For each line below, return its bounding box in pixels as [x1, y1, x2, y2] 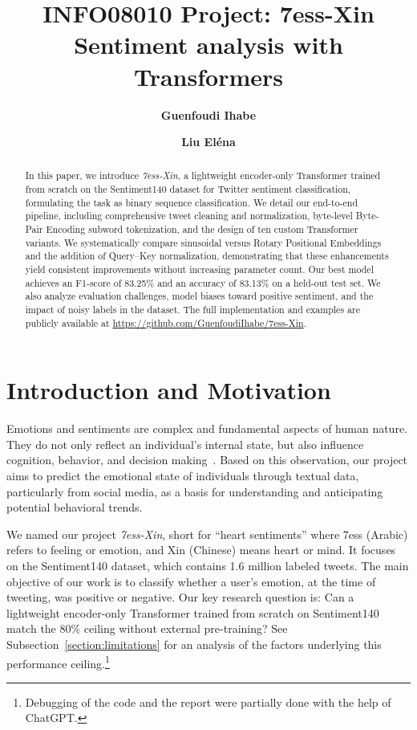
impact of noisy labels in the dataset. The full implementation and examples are [25, 303, 360, 316]
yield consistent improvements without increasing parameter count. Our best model [25, 263, 374, 276]
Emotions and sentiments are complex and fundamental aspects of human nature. [6, 420, 407, 437]
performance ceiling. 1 [6, 652, 110, 671]
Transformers [133, 59, 283, 92]
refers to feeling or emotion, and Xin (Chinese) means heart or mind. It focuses [6, 541, 396, 558]
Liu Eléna [181, 133, 236, 150]
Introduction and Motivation [6, 373, 331, 406]
